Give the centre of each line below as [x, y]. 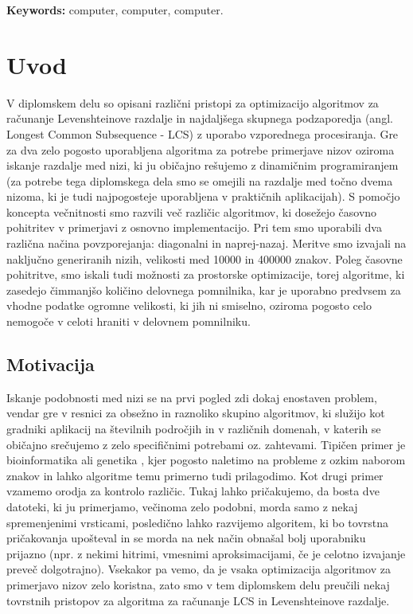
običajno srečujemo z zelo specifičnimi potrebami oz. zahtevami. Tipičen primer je [206, 444]
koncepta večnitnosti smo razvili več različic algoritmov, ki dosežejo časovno [192, 211]
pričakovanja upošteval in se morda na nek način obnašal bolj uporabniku [186, 538]
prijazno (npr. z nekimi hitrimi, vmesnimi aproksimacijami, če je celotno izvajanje [206, 553]
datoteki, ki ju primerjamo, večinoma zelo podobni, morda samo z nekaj [182, 506]
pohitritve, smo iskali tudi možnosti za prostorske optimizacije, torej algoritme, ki [206, 274]
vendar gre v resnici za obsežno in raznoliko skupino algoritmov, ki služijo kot [196, 413]
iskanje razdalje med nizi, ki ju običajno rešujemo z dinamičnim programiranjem [203, 165]
